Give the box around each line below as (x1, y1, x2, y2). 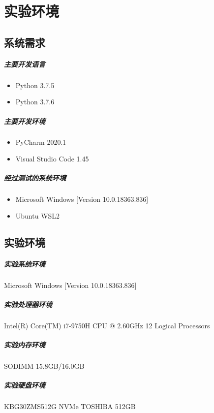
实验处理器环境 (4, 299, 52, 309)
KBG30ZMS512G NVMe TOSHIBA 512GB (4, 401, 136, 412)
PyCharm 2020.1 (15, 137, 66, 147)
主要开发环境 (4, 116, 45, 126)
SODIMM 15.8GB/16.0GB (4, 361, 85, 371)
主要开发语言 (4, 59, 45, 69)
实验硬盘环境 (4, 380, 45, 390)
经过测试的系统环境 (4, 173, 66, 183)
